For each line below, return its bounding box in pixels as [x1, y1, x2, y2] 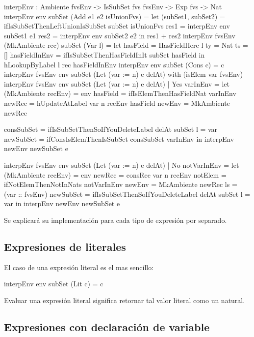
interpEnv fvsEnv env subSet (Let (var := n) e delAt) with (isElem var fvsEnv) [4, 69, 243, 79]
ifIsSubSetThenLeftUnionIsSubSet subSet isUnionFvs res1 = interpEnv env [4, 21, 230, 31]
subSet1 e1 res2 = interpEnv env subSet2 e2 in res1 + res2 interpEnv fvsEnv [4, 30, 235, 40]
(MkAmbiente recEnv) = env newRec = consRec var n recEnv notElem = [4, 169, 227, 180]
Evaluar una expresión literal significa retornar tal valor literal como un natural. [4, 295, 245, 305]
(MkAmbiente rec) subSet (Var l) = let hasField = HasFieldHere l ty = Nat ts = [4, 40, 248, 50]
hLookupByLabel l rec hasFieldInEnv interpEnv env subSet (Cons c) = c [4, 59, 224, 69]
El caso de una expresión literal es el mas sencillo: [4, 262, 154, 272]
